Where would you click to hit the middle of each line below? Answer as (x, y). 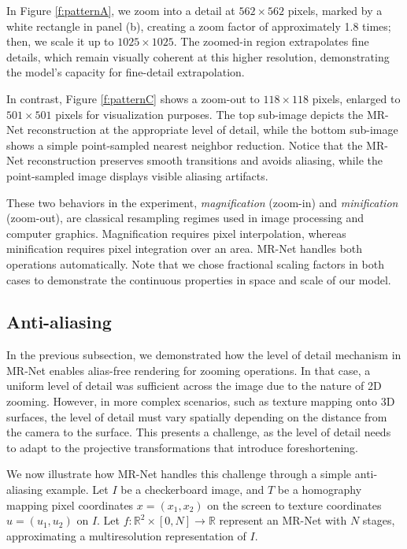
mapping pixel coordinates (70, 504)
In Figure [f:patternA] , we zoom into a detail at (121, 10)
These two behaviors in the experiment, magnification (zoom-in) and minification (202, 202)
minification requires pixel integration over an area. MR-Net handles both (185, 249)
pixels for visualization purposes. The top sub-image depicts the (209, 114)
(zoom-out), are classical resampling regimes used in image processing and (185, 218)
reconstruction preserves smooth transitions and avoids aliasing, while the (205, 160)
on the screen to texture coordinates (294, 504)
